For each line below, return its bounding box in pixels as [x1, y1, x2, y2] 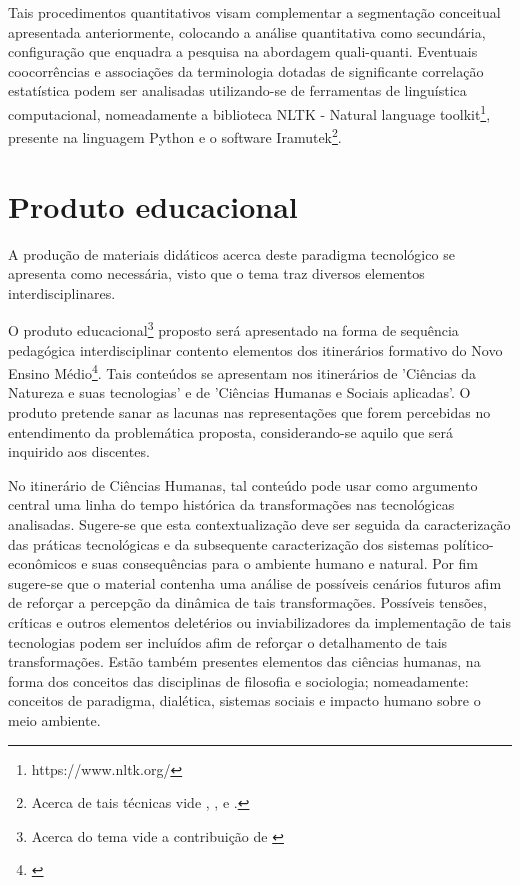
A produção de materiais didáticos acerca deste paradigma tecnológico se [8, 243, 455, 264]
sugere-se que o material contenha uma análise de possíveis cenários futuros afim [8, 572, 502, 593]
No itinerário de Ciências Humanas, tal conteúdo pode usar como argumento [8, 474, 478, 495]
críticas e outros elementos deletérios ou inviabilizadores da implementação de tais [8, 612, 512, 632]
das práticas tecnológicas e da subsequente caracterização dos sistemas [8, 533, 439, 554]
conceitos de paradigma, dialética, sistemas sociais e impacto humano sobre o [8, 690, 481, 711]
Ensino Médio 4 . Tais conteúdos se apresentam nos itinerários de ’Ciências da [8, 360, 476, 383]
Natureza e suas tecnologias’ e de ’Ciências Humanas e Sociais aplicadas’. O [8, 382, 471, 403]
